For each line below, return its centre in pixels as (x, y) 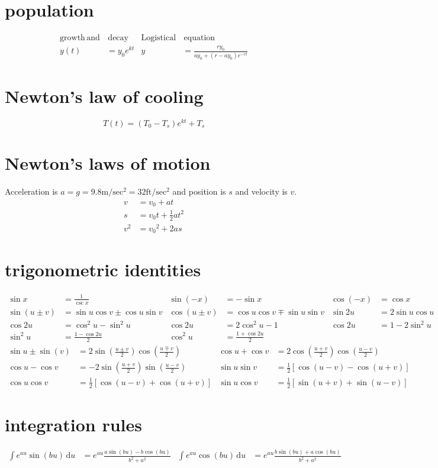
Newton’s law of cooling (104, 96)
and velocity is (261, 191)
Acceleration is (31, 191)
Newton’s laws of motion (108, 163)
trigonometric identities (103, 269)
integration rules (73, 424)
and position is (199, 191)
